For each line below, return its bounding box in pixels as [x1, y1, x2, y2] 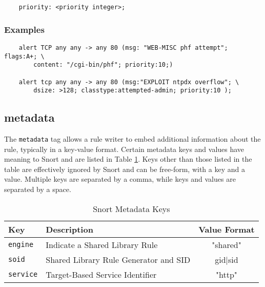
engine [8, 240, 34, 249]
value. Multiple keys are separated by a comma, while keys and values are [4, 174, 236, 184]
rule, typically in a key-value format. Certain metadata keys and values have [4, 143, 244, 154]
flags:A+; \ [4, 52, 45, 60]
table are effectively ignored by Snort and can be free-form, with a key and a [4, 163, 245, 174]
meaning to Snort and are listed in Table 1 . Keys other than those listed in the [4, 154, 252, 164]
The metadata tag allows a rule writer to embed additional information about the [4, 133, 261, 144]
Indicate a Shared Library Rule [46, 238, 158, 251]
